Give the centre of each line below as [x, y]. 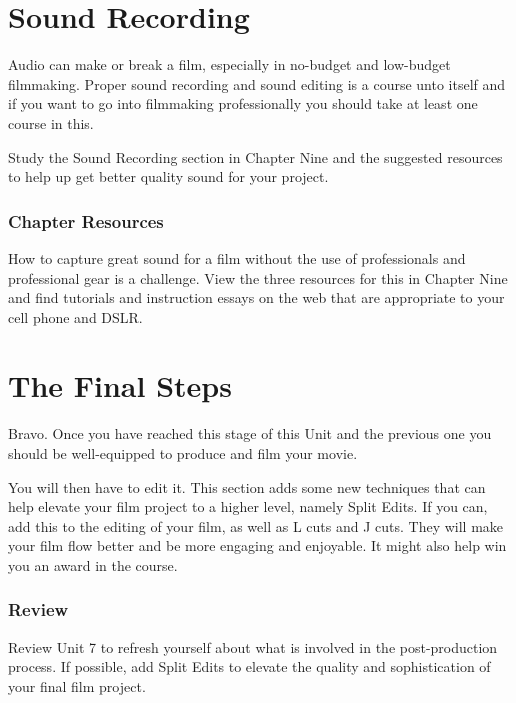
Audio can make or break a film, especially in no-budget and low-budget [229, 64]
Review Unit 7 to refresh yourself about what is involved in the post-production [253, 646]
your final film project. [77, 685]
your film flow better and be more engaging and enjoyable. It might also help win [257, 545]
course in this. [51, 122]
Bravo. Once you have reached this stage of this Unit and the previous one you [250, 433]
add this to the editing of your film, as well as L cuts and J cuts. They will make [256, 525]
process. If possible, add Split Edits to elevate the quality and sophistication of [249, 666]
